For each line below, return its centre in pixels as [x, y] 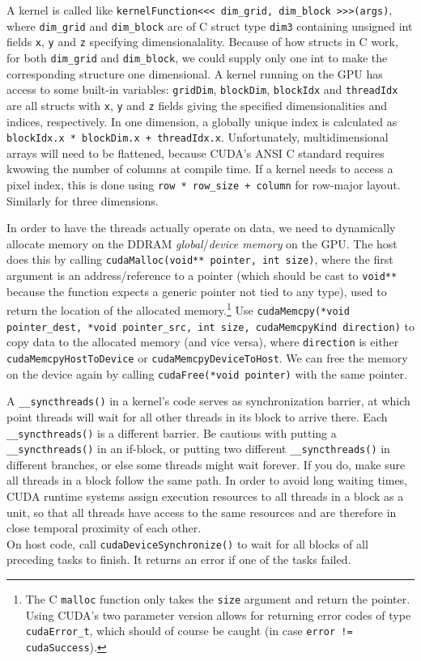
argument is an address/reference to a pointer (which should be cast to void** [202, 275]
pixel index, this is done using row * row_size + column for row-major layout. [204, 184]
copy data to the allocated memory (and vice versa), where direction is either [203, 342]
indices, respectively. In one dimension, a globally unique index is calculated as [202, 121]
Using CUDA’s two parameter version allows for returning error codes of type [218, 614]
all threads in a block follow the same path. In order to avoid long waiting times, [207, 480]
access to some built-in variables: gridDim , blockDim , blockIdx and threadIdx [202, 89]
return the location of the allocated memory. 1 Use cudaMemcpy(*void [178, 309]
